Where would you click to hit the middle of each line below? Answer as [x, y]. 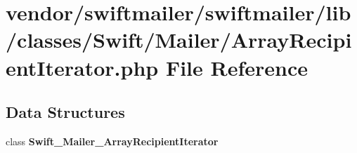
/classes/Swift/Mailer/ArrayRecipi [179, 40]
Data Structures [65, 112]
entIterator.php [82, 67]
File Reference [236, 67]
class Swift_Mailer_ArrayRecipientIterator [112, 141]
